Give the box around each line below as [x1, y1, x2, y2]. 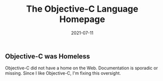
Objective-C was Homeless [5, 52, 91, 61]
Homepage [59, 14, 105, 25]
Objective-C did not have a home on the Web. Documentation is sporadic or [5, 65, 158, 71]
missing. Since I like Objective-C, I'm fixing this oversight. [5, 70, 121, 76]
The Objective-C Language [26, 3, 139, 15]
